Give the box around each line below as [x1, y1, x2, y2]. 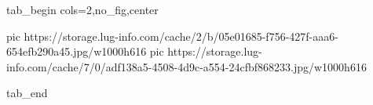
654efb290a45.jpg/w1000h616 [6, 43, 147, 60]
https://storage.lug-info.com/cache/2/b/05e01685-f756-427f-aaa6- [24, 27, 338, 44]
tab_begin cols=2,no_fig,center [6, 2, 159, 17]
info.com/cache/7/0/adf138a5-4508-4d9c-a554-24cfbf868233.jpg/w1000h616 [6, 58, 367, 74]
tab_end [6, 85, 48, 101]
